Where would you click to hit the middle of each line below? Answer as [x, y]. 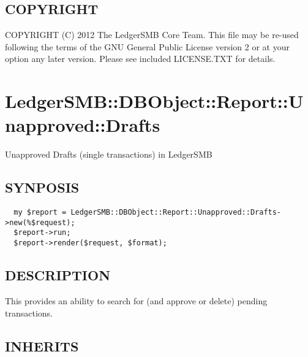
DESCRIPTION [58, 275]
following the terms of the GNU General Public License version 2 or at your [147, 46]
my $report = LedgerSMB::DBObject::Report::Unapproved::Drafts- [148, 213]
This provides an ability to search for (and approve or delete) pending [136, 300]
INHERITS [42, 346]
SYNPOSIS [42, 187]
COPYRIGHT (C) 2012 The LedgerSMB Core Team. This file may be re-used [152, 35]
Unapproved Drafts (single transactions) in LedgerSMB [109, 154]
